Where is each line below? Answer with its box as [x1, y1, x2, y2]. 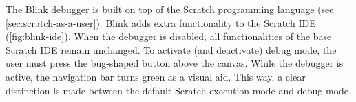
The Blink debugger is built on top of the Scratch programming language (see [6, 2, 334, 16]
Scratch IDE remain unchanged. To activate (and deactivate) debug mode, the [6, 42, 337, 57]
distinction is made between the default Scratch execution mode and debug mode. [6, 83, 351, 97]
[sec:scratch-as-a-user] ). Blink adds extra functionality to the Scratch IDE [6, 15, 316, 30]
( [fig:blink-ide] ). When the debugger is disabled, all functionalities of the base [6, 29, 332, 43]
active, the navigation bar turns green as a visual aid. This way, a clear [6, 69, 306, 83]
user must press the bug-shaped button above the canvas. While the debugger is [6, 56, 344, 70]
